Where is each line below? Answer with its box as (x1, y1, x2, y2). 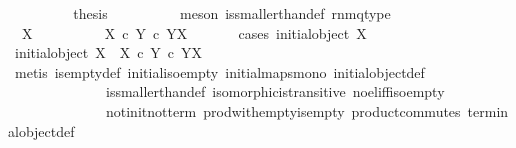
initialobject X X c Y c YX (14, 42, 203, 63)
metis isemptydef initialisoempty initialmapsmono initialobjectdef (14, 61, 425, 82)
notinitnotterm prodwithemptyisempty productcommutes (105, 100, 461, 121)
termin (467, 100, 509, 121)
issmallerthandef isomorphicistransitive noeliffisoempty (105, 81, 445, 102)
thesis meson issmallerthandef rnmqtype (73, 3, 391, 23)
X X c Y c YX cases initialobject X (21, 22, 367, 43)
